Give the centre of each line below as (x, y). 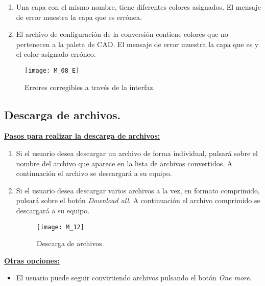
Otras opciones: (32, 260)
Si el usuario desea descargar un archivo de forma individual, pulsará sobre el (137, 153)
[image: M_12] (60, 227)
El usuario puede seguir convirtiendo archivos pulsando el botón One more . (134, 278)
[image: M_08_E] (52, 70)
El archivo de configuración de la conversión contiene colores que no (122, 34)
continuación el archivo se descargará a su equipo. (94, 173)
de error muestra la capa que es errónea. (79, 17)
